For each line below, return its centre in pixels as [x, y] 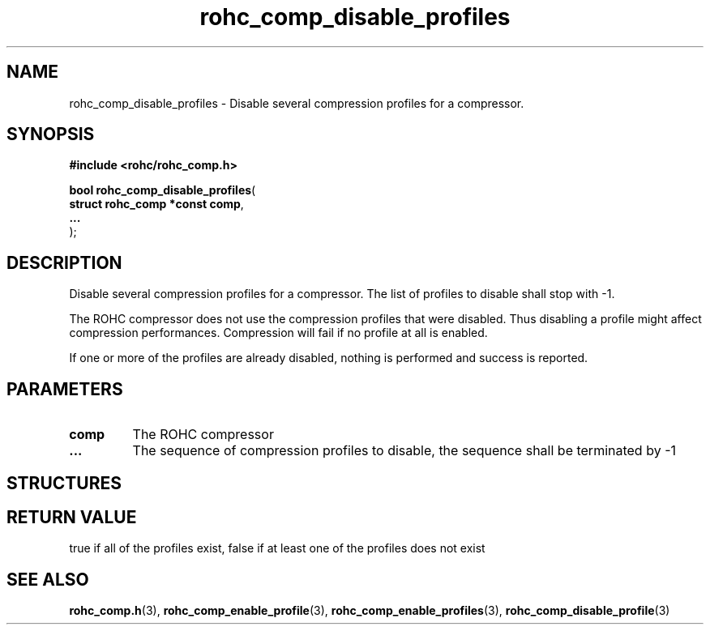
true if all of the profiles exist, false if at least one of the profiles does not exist [277, 548]
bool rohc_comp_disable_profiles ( [163, 190]
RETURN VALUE [72, 517]
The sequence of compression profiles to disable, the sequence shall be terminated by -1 [404, 451]
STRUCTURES [64, 483]
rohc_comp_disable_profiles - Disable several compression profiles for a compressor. [297, 103]
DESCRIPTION [64, 262]
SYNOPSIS [51, 134]
